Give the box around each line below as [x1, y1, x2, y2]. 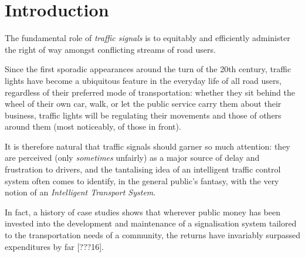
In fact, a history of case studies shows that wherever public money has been [5, 205, 281, 218]
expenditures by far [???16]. [5, 240, 104, 252]
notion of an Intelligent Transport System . [5, 186, 156, 198]
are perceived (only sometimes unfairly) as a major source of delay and [5, 151, 260, 164]
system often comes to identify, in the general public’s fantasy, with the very [5, 174, 279, 187]
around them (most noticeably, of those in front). [5, 120, 181, 133]
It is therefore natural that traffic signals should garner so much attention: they [5, 140, 290, 152]
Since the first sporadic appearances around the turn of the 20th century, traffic [5, 63, 292, 75]
